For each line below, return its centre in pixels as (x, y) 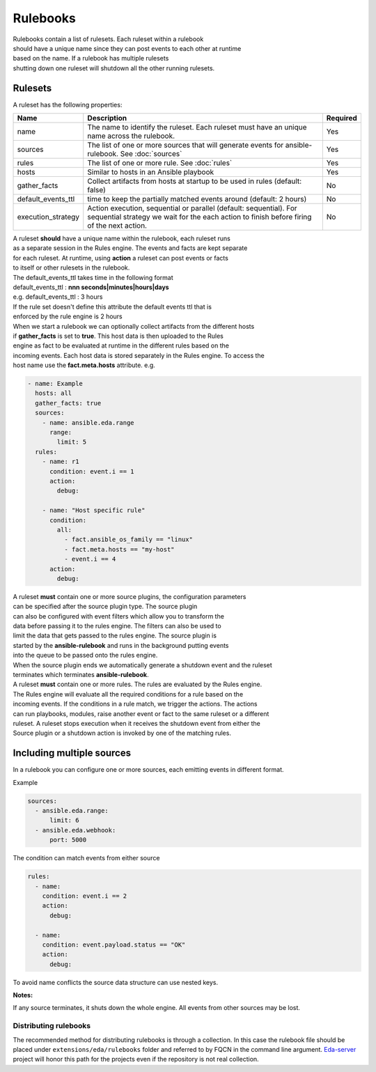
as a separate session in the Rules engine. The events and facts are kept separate (130, 248)
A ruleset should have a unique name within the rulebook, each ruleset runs (122, 239)
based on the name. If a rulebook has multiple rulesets (91, 59)
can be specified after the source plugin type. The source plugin (105, 607)
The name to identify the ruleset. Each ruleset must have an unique (197, 127)
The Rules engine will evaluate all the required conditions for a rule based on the (128, 694)
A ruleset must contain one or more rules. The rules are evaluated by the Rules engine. (138, 684)
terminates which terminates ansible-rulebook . (81, 675)
